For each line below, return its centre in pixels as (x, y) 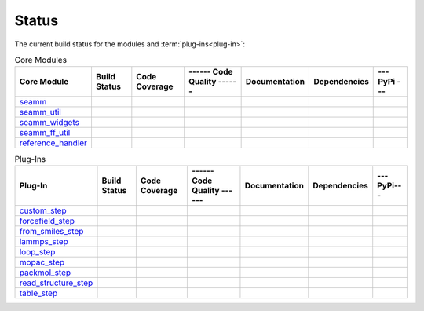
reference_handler (53, 143)
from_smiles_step (51, 231)
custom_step (43, 210)
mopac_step (42, 262)
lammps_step (44, 241)
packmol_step (45, 273)
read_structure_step (56, 283)
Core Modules (40, 60)
